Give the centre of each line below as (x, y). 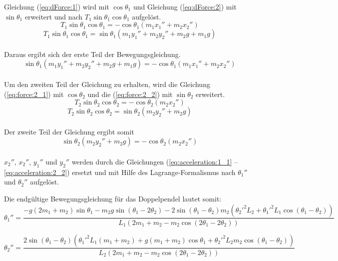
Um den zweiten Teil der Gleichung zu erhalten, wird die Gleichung (107, 84)
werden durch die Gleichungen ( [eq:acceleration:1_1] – (155, 161)
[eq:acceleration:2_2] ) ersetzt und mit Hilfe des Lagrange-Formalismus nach (120, 172)
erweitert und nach (54, 16)
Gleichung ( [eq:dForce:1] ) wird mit (57, 6)
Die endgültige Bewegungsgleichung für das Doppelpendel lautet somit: (113, 198)
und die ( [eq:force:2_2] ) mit (130, 94)
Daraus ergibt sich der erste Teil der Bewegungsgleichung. (92, 54)
